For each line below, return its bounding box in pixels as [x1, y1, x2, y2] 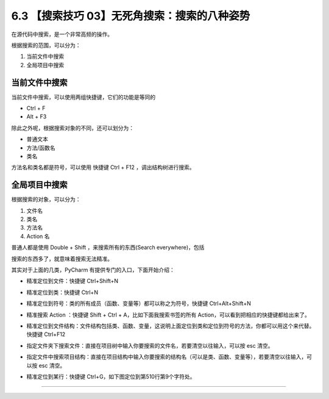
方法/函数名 [26, 144, 56, 151]
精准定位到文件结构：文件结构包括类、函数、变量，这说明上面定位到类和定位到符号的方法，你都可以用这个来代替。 [26, 322, 315, 329]
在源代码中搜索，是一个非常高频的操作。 [11, 31, 113, 38]
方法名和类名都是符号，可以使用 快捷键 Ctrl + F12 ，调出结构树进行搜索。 [11, 164, 195, 171]
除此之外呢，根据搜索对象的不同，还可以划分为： [11, 124, 134, 131]
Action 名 [26, 232, 50, 240]
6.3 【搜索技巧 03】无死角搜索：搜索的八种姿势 [11, 9, 250, 23]
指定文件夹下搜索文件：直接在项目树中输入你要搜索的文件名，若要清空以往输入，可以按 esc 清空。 [26, 342, 274, 349]
